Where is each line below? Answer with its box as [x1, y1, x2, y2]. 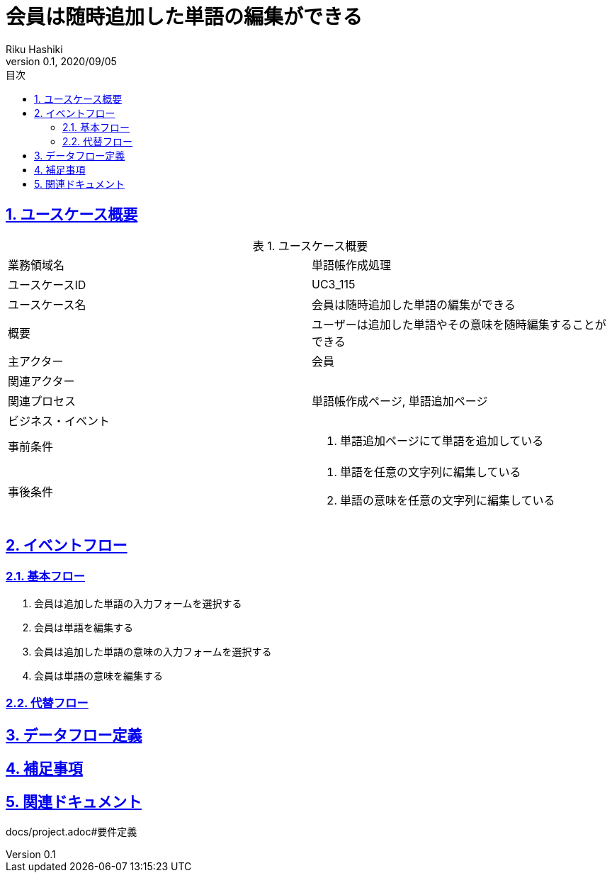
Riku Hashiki [6, 43, 63, 55]
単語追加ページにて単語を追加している [340, 433, 544, 448]
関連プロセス [8, 393, 76, 408]
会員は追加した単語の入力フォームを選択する [34, 597, 242, 609]
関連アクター [8, 373, 75, 388]
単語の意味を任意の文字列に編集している [340, 493, 555, 507]
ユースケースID [8, 277, 86, 292]
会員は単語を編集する [34, 621, 133, 634]
